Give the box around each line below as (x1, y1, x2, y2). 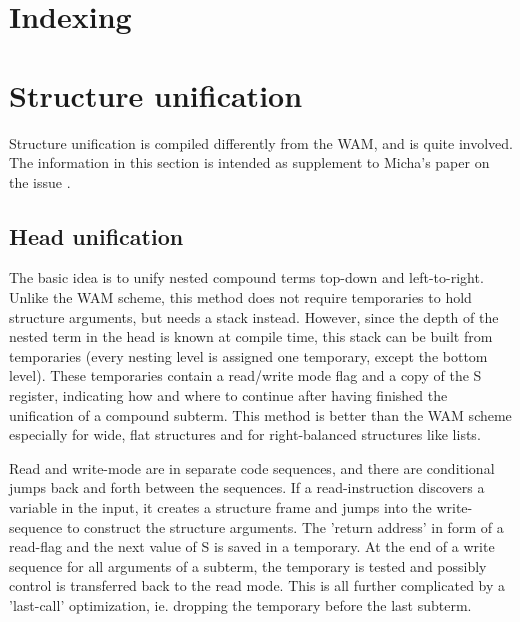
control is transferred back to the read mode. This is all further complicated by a (9, 575, 506, 596)
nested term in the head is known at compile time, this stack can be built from (9, 326, 493, 347)
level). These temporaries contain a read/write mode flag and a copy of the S (9, 365, 482, 386)
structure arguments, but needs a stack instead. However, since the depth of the (9, 306, 499, 327)
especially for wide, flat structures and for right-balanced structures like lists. (9, 424, 481, 445)
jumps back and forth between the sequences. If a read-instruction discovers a (9, 477, 485, 498)
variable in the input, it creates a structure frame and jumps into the (9, 497, 432, 518)
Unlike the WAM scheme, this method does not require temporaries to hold (9, 287, 472, 308)
